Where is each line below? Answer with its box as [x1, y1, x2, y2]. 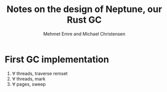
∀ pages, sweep [12, 81, 46, 87]
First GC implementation [5, 54, 109, 65]
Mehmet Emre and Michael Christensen [43, 31, 126, 37]
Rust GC [67, 14, 102, 26]
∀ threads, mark [12, 75, 46, 81]
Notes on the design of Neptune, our [6, 4, 162, 15]
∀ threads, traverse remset [12, 70, 68, 76]
